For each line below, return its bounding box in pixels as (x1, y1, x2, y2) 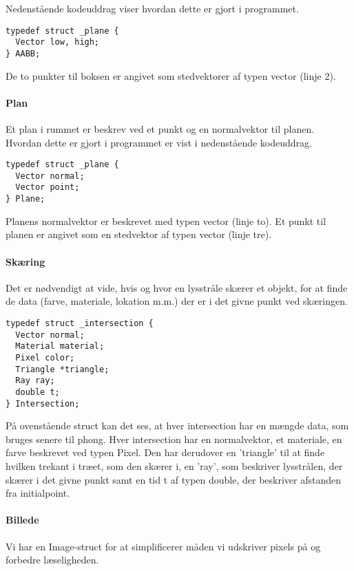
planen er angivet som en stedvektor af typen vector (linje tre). (6, 227, 272, 241)
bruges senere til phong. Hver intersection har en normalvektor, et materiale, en (6, 431, 342, 446)
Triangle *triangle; (15, 364, 110, 374)
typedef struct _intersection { (6, 318, 154, 328)
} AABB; (6, 48, 41, 58)
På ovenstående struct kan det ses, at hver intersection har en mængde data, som (6, 418, 349, 433)
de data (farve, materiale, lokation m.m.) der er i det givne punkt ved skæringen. (6, 294, 348, 308)
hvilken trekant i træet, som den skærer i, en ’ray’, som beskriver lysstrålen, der (6, 458, 343, 473)
